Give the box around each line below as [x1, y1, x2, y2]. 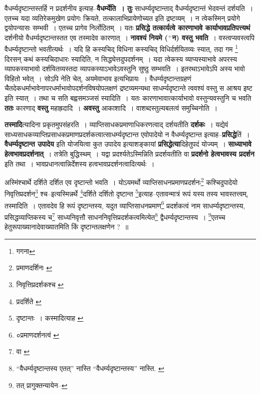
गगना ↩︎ [16, 245, 35, 256]
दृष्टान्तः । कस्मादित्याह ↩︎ [16, 313, 83, 323]
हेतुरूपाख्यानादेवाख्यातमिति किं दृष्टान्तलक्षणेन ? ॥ [4, 221, 129, 232]
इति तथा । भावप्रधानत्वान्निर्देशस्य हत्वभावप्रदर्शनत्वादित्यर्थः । [4, 158, 155, 169]
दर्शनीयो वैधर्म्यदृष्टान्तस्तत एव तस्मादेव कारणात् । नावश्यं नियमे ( [4, 32, 168, 42]
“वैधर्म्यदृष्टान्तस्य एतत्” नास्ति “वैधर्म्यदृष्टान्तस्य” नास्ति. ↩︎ [16, 363, 164, 373]
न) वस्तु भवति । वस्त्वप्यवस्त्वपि [172, 32, 255, 42]
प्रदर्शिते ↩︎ [16, 296, 42, 306]
